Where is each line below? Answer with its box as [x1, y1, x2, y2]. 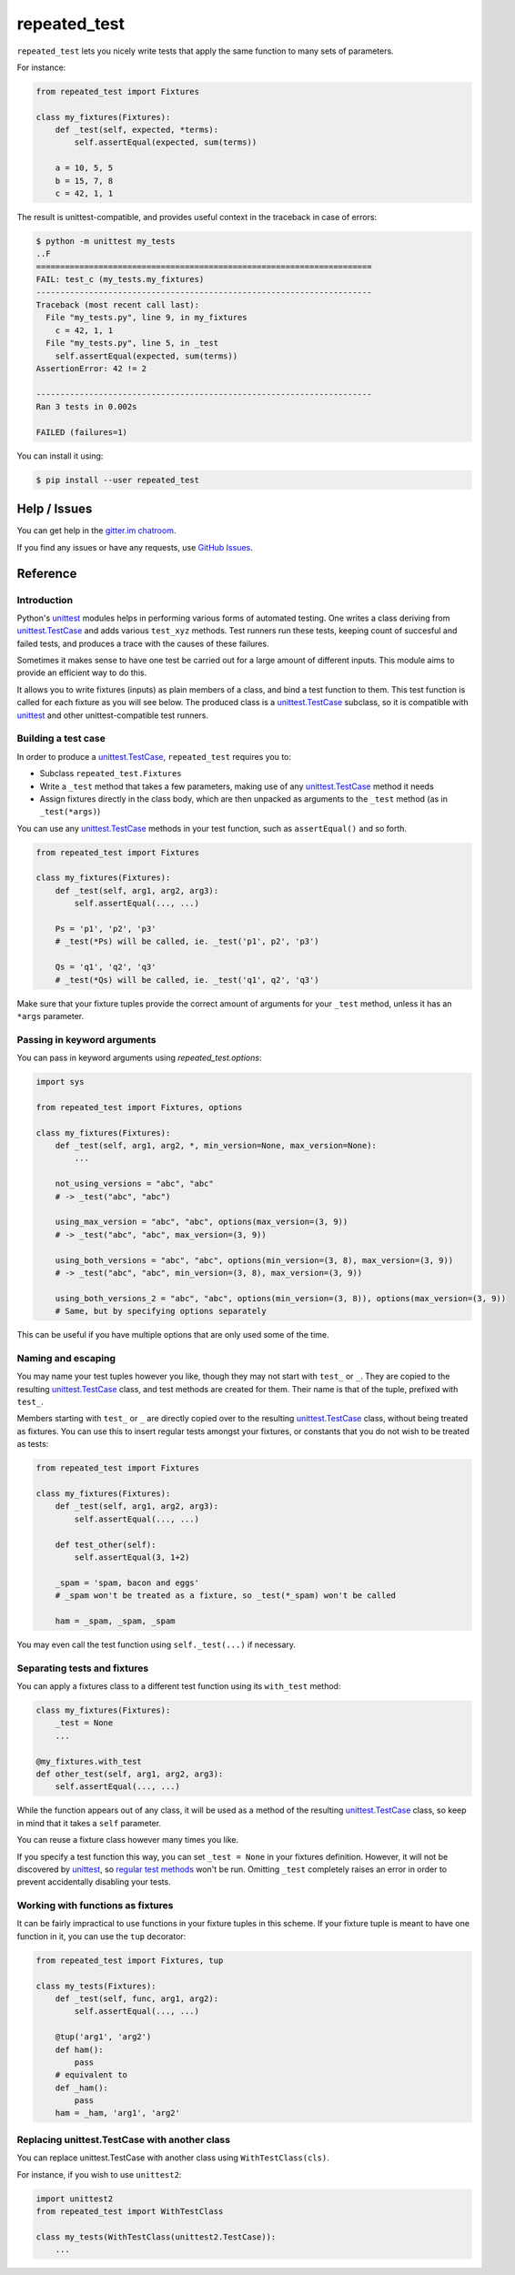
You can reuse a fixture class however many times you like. [16, 1835, 239, 1845]
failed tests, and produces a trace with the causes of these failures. [16, 638, 269, 649]
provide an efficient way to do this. [16, 667, 147, 678]
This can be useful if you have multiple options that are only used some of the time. [16, 1330, 329, 1340]
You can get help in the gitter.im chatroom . [16, 525, 177, 536]
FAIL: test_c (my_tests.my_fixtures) [35, 274, 205, 285]
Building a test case [16, 733, 106, 745]
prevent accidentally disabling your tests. [16, 1876, 172, 1887]
